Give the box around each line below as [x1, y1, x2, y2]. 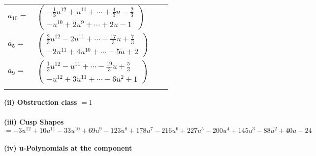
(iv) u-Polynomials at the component [4, 142, 132, 153]
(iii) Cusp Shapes [4, 116, 64, 126]
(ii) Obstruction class [4, 97, 77, 107]
